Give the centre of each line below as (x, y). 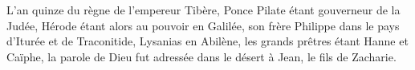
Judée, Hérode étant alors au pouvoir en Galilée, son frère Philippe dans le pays (203, 25)
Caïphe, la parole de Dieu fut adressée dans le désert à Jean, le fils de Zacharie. (201, 56)
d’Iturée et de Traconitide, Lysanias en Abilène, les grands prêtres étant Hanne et (207, 41)
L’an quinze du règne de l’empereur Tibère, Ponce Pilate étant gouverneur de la (203, 10)
